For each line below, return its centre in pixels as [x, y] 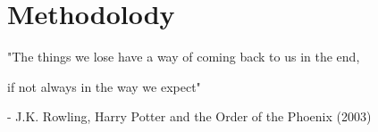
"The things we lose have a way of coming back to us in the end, [184, 57]
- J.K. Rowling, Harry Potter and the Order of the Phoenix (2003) [189, 116]
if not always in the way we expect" [104, 86]
